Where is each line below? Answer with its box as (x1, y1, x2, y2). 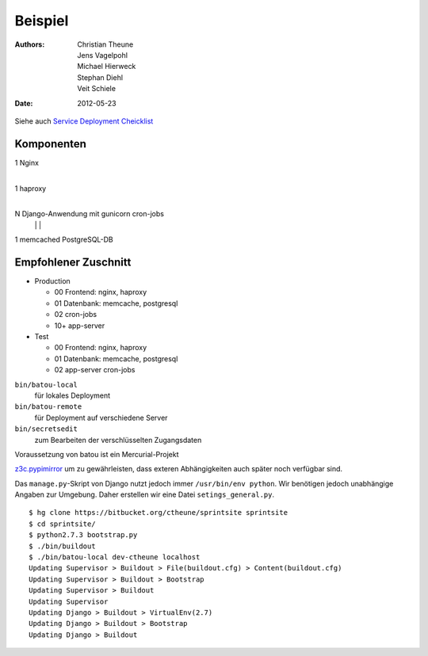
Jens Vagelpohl (77, 50, 128, 59)
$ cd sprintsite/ (29, 519, 96, 528)
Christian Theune (77, 40, 134, 49)
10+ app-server (54, 321, 105, 330)
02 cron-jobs (54, 310, 97, 319)
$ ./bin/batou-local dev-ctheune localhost (29, 553, 201, 562)
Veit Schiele (77, 84, 117, 93)
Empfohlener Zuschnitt (14, 255, 132, 269)
